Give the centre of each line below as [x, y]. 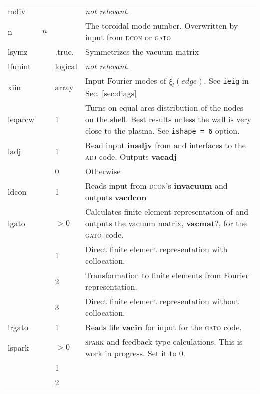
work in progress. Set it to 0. [136, 353]
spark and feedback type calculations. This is [164, 342]
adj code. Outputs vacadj [131, 157]
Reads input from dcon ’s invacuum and [157, 186]
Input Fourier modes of [126, 81]
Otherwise [103, 171]
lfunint [20, 66]
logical [66, 66]
